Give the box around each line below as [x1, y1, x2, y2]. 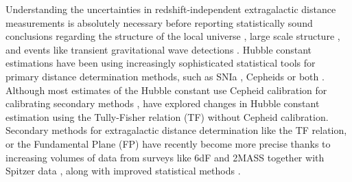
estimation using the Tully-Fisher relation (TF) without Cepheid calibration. [5, 109, 329, 124]
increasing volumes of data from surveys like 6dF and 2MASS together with [5, 150, 325, 164]
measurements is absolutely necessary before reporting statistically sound [5, 15, 313, 30]
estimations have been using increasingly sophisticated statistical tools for [5, 56, 316, 70]
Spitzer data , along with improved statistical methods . [5, 163, 241, 178]
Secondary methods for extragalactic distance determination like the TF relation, [5, 123, 347, 137]
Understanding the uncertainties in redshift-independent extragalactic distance [5, 2, 336, 16]
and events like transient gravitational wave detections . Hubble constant [5, 42, 312, 56]
